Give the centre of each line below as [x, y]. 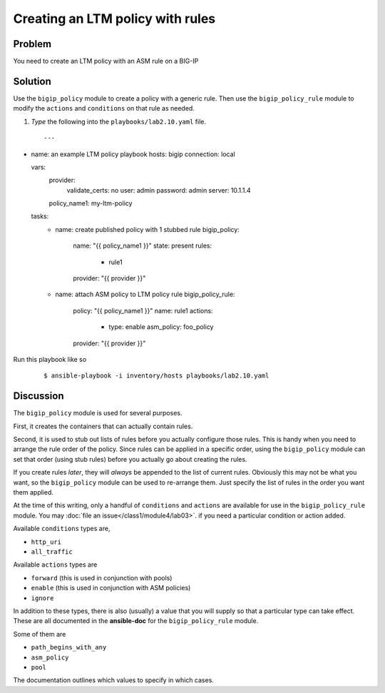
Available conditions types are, [62, 529]
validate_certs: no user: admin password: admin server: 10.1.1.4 [159, 190]
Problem [32, 44]
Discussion [38, 396]
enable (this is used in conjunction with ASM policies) [111, 588]
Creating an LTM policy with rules [114, 19]
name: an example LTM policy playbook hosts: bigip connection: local [133, 154]
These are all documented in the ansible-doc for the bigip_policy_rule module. [136, 621]
